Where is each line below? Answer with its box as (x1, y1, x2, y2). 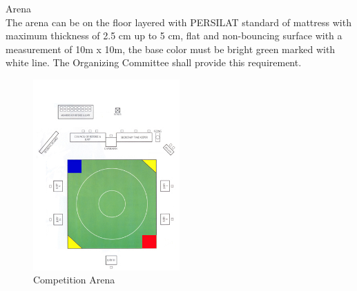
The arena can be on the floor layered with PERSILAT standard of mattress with (6, 14, 351, 29)
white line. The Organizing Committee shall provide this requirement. (6, 55, 302, 70)
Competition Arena (33, 272, 115, 287)
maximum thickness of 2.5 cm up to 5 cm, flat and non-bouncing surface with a (6, 28, 342, 43)
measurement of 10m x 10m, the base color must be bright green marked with (6, 41, 336, 56)
